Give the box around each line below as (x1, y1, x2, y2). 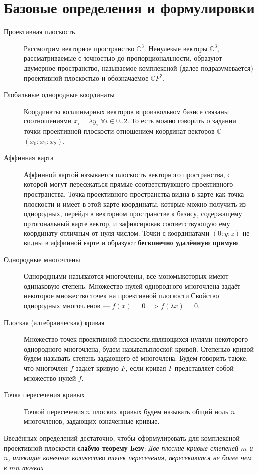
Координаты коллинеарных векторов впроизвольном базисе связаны (24, 106, 229, 116)
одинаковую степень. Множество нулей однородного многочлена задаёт (24, 280, 241, 291)
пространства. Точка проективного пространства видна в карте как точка (24, 189, 244, 199)
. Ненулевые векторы (144, 43, 208, 53)
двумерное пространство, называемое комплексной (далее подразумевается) (24, 62, 253, 73)
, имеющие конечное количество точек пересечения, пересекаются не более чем (8, 452, 252, 463)
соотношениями (24, 116, 72, 126)
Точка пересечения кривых (4, 389, 85, 400)
